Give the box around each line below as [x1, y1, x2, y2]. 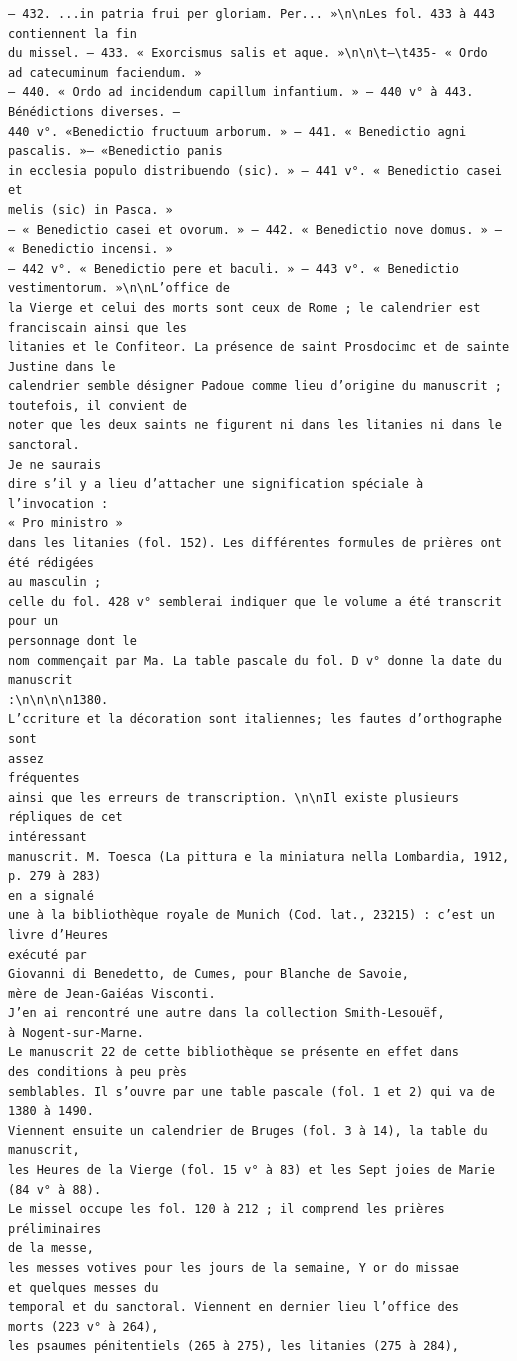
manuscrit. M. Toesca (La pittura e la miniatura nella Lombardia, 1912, [8, 849, 510, 864]
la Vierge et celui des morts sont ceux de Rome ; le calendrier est [8, 300, 481, 315]
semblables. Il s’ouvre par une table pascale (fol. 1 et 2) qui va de [8, 1084, 495, 1099]
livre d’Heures [8, 927, 109, 942]
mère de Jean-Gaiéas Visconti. [8, 986, 216, 1001]
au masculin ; [8, 575, 102, 590]
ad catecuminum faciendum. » [8, 65, 202, 80]
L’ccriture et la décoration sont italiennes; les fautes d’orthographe [8, 712, 502, 727]
